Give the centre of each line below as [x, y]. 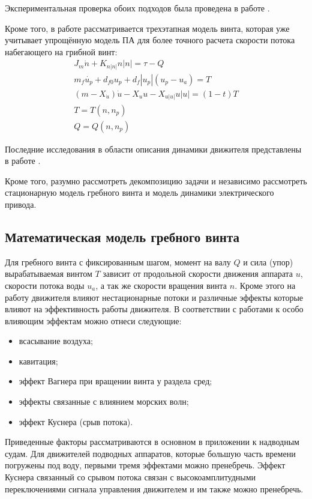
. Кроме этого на [265, 285]
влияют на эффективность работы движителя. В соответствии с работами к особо [154, 309]
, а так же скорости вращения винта [161, 285]
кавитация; [38, 361]
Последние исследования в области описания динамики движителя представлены [153, 149]
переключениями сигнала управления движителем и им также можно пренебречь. [154, 488]
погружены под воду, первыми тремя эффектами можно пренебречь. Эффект [145, 465]
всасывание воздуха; [56, 341]
